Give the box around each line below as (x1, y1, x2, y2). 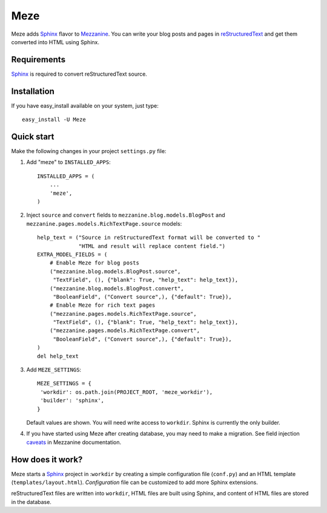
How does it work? (11, 454, 83, 465)
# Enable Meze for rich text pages (49, 302, 156, 309)
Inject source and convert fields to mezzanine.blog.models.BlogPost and (26, 212, 225, 219)
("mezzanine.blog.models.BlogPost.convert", (49, 285, 184, 292)
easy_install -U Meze (22, 116, 86, 123)
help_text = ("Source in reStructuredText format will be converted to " (37, 234, 261, 241)
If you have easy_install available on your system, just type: (11, 102, 159, 109)
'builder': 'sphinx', (40, 397, 105, 404)
